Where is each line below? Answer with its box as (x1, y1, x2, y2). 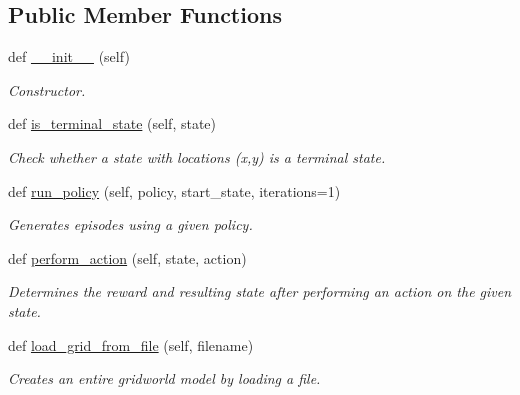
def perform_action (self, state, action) (8, 247, 247, 268)
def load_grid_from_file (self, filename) (8, 334, 254, 355)
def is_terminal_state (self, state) (8, 113, 217, 134)
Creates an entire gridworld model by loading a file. (8, 368, 321, 389)
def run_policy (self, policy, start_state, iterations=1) (8, 180, 341, 201)
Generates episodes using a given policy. (8, 214, 253, 235)
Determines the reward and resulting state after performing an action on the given (8, 281, 512, 302)
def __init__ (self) (8, 46, 130, 67)
